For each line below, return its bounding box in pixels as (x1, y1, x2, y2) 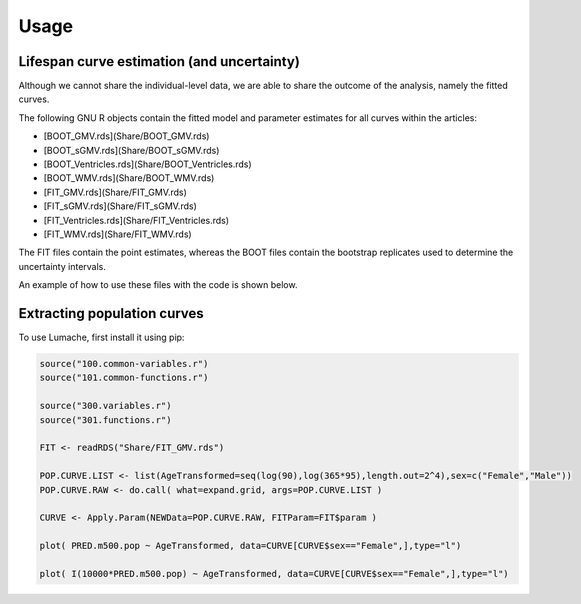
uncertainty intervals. (18, 260, 107, 272)
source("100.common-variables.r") (39, 358, 209, 370)
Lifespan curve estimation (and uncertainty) (18, 53, 300, 70)
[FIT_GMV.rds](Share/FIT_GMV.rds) (43, 186, 187, 198)
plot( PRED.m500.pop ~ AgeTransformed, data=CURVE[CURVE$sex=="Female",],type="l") (39, 540, 462, 552)
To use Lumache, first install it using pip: (18, 331, 185, 344)
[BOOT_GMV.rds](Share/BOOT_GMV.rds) (43, 130, 210, 142)
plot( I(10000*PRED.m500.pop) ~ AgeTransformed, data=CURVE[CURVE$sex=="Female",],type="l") (39, 568, 509, 579)
